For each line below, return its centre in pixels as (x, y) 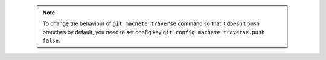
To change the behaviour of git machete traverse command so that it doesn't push (151, 23)
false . (51, 40)
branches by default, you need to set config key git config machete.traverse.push (154, 32)
